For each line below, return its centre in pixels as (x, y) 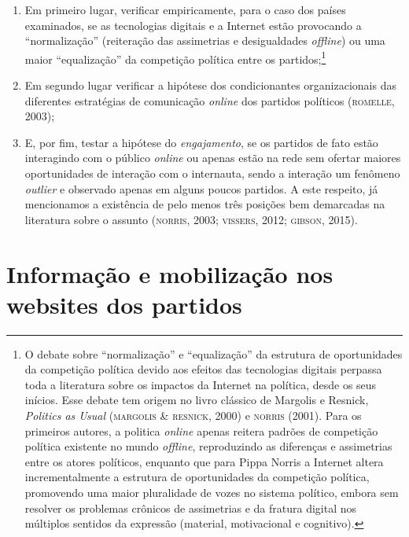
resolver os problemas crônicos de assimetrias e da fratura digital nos (191, 508)
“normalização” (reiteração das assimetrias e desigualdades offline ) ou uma (205, 40)
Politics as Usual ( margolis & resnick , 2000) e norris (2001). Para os (193, 416)
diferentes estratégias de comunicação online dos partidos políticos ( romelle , (210, 100)
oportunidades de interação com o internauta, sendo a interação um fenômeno (212, 173)
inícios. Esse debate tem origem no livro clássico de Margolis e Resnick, (197, 400)
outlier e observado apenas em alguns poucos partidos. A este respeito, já (201, 188)
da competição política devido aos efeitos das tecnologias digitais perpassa (203, 369)
